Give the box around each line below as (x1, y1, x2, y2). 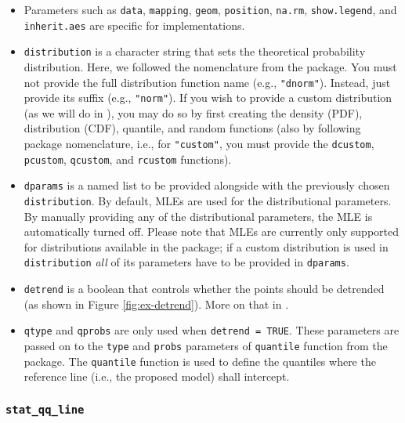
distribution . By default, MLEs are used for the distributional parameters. (24, 193, 392, 209)
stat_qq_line (5, 403, 85, 416)
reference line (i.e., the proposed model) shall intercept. (24, 368, 290, 385)
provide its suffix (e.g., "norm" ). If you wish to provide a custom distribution (24, 89, 392, 106)
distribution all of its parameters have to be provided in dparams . (24, 254, 349, 270)
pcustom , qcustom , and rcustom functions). (24, 150, 232, 167)
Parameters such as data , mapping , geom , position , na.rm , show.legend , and (24, 2, 397, 17)
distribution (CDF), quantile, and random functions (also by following (24, 120, 361, 136)
